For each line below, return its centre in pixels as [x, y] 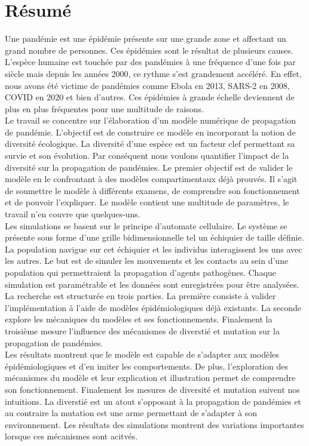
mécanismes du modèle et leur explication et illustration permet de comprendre [150, 378]
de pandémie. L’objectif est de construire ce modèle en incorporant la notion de [150, 132]
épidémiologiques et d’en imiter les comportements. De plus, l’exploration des [146, 366]
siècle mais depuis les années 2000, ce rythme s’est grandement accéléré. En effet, [153, 73]
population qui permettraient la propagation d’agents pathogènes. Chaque [140, 272]
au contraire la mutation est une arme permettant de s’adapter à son [131, 413]
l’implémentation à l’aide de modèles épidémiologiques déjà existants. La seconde [153, 307]
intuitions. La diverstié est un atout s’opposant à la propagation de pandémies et [153, 401]
